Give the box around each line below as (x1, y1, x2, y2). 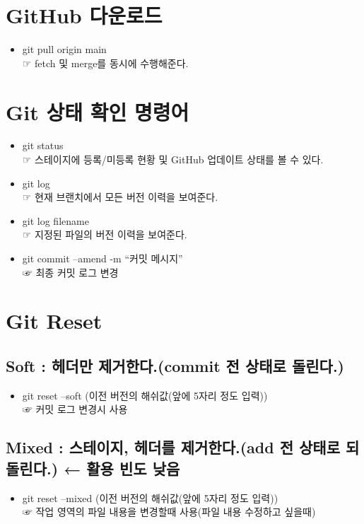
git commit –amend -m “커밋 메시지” (22, 251, 183, 265)
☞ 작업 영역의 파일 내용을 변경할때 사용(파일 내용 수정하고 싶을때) (22, 504, 316, 519)
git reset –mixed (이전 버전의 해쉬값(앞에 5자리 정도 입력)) (22, 490, 278, 505)
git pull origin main (22, 42, 107, 57)
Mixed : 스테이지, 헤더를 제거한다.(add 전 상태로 (6, 436, 340, 458)
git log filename (22, 213, 89, 228)
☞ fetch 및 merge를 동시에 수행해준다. (22, 55, 189, 70)
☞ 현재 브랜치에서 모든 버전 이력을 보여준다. (22, 190, 218, 204)
